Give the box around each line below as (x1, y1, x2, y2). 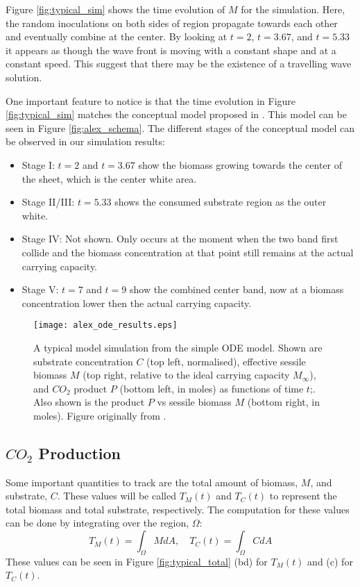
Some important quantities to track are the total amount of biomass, (6, 474, 298, 489)
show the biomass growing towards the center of (138, 157, 343, 172)
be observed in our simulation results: (6, 134, 165, 149)
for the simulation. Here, (241, 2, 345, 16)
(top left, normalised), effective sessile (146, 354, 306, 368)
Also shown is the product (33, 395, 145, 409)
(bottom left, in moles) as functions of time (119, 381, 304, 395)
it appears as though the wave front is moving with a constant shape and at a (6, 42, 336, 57)
